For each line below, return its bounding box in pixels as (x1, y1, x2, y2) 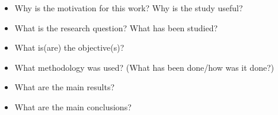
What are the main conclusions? (14, 100, 132, 113)
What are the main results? (14, 81, 115, 93)
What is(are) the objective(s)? (14, 41, 124, 54)
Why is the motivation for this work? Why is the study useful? (14, 2, 243, 14)
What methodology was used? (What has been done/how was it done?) (14, 61, 274, 73)
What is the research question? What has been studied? (14, 21, 218, 34)
